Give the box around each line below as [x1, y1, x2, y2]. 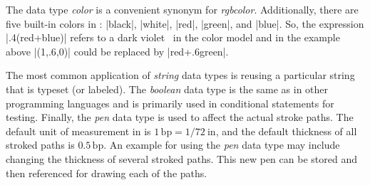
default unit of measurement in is [6, 123, 151, 138]
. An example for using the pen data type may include [103, 137, 340, 152]
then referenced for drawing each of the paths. [6, 165, 207, 180]
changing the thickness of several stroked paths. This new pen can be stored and [6, 151, 357, 166]
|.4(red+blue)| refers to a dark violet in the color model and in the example [6, 30, 340, 45]
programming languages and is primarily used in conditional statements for [6, 95, 334, 110]
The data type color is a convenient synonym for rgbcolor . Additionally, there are [6, 2, 359, 16]
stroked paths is [6, 137, 75, 152]
